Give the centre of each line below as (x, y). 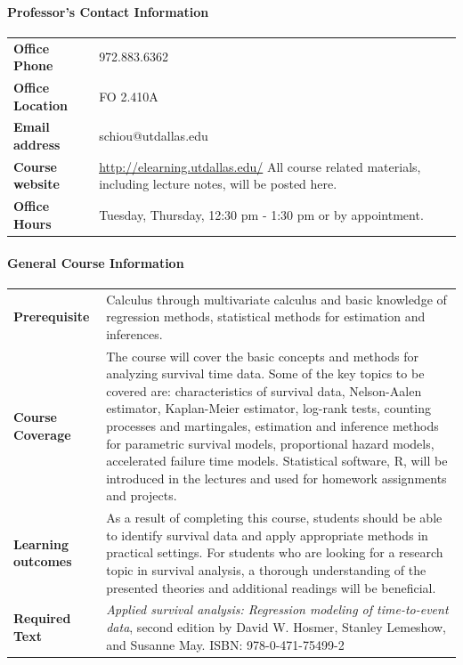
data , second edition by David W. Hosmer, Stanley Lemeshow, (276, 626)
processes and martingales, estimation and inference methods (272, 425)
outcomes (43, 561)
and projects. (142, 495)
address (37, 145)
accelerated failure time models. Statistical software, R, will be (277, 461)
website (37, 184)
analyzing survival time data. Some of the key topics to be (265, 373)
